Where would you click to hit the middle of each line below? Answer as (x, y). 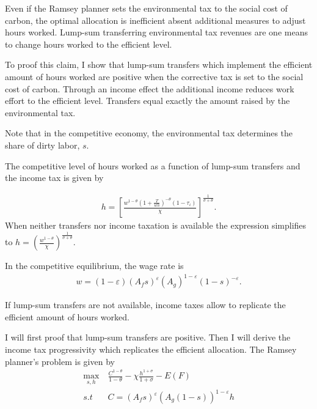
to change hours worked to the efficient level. (89, 44)
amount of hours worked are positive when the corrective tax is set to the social (154, 76)
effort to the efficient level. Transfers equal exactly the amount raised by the (148, 101)
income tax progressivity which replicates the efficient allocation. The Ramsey (151, 349)
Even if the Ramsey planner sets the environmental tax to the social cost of (146, 8)
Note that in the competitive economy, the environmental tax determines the (149, 133)
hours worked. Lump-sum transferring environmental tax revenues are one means (156, 32)
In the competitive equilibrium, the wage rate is (94, 266)
